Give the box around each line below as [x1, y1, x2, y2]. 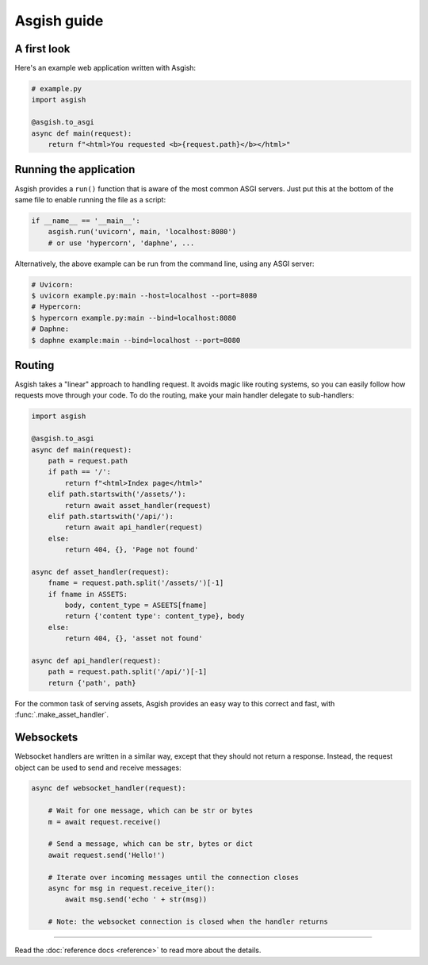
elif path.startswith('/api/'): [48, 512, 174, 521]
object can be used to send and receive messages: [14, 763, 182, 772]
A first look [14, 42, 71, 56]
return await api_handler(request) [64, 523, 204, 532]
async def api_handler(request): [31, 656, 162, 666]
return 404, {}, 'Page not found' [64, 545, 199, 555]
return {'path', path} [48, 679, 136, 687]
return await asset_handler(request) [64, 501, 212, 509]
